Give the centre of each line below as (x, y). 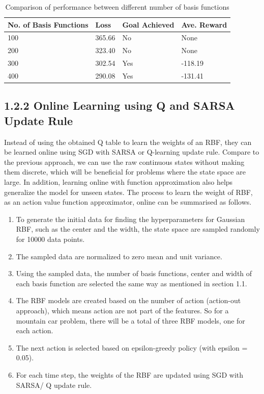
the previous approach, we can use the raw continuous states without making (124, 162)
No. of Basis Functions (48, 24)
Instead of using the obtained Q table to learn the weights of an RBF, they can (128, 142)
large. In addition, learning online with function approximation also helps (119, 182)
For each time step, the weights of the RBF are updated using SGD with (130, 374)
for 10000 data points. (50, 239)
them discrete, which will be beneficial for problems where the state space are (125, 172)
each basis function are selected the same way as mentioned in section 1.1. (131, 283)
